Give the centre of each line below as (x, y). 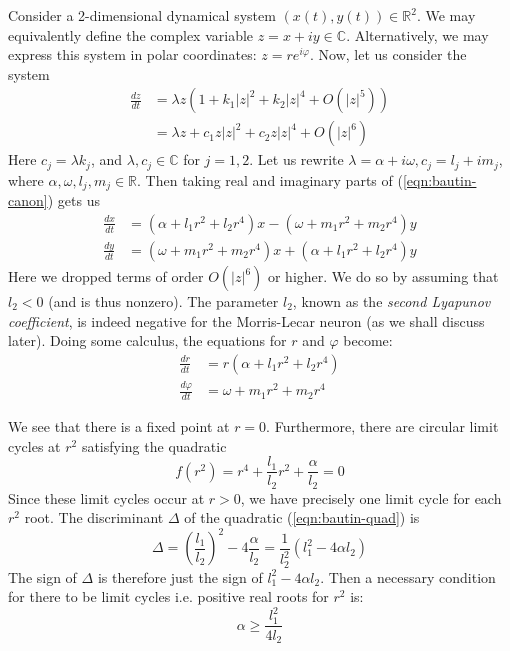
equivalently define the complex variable (131, 34)
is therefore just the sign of (180, 576)
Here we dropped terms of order (106, 276)
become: (368, 340)
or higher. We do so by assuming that (383, 276)
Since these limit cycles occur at (106, 497)
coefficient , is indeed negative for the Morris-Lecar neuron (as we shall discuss (246, 320)
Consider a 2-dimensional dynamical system (142, 15)
